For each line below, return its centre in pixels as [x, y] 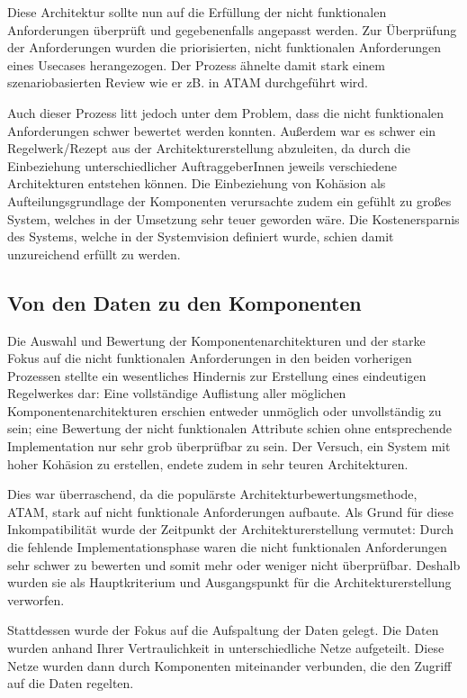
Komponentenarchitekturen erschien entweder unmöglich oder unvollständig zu [225, 410]
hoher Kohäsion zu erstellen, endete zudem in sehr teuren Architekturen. [208, 463]
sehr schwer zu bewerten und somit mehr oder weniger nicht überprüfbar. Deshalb [234, 564]
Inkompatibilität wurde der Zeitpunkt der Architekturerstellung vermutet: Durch [231, 529]
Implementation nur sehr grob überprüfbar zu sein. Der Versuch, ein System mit [229, 446]
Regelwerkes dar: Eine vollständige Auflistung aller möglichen [177, 393]
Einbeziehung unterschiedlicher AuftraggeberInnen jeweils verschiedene [202, 165]
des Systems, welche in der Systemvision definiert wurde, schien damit [201, 236]
